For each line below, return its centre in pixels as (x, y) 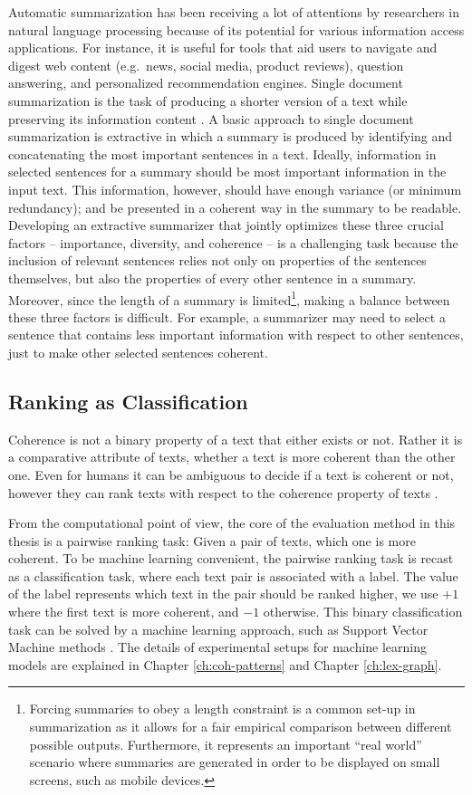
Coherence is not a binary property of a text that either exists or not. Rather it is (236, 439)
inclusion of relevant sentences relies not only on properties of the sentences (217, 260)
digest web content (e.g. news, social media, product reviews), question (206, 65)
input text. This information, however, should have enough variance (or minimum (235, 189)
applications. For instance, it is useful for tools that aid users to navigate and (223, 48)
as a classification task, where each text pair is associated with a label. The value (233, 575)
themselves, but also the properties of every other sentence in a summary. (212, 278)
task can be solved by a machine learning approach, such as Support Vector (218, 629)
